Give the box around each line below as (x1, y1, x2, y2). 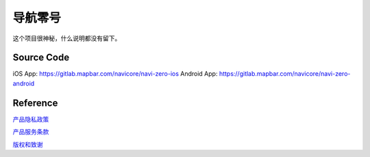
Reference (12, 97, 58, 109)
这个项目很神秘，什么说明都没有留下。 (12, 34, 121, 42)
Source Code (12, 52, 70, 63)
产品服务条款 (12, 128, 49, 136)
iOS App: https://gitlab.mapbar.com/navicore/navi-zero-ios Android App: (12, 70, 218, 78)
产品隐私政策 (12, 115, 49, 123)
